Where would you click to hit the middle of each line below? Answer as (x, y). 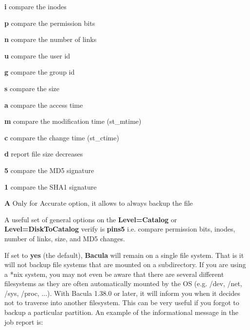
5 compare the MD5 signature (49, 170)
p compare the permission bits (50, 23)
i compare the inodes (36, 6)
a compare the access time (44, 105)
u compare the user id (37, 55)
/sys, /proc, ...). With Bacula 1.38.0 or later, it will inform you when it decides (122, 293)
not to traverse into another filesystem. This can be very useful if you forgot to (122, 302)
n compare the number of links (51, 39)
